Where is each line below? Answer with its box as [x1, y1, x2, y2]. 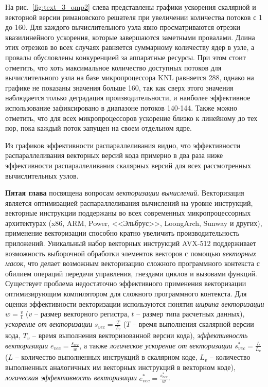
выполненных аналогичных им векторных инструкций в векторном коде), [5, 361, 236, 372]
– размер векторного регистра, [34, 308, 129, 319]
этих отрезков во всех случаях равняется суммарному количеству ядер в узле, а [5, 42, 255, 52]
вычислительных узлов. [5, 170, 79, 181]
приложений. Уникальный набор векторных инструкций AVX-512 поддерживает [5, 238, 256, 249]
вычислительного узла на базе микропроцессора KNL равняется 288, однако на [5, 72, 254, 83]
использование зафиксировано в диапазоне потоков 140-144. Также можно [5, 102, 238, 113]
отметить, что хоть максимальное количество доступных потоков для [5, 62, 222, 73]
